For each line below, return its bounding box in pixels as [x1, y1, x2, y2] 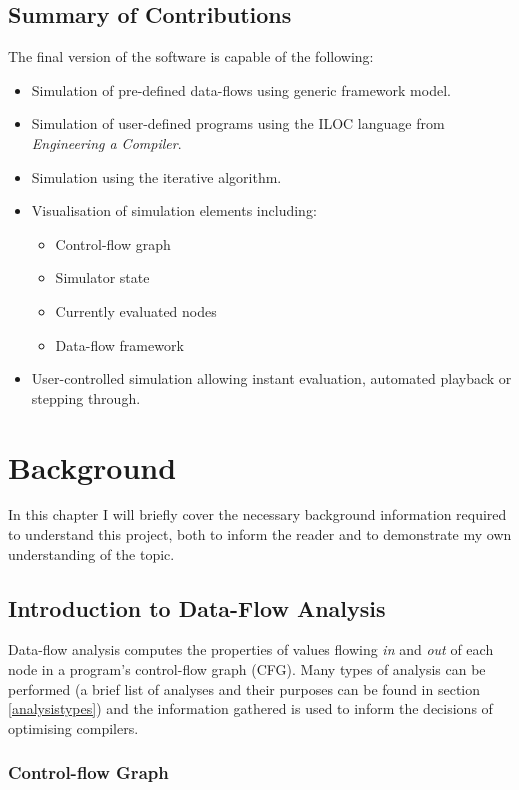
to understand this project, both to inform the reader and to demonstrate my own [8, 524, 512, 545]
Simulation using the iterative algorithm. [31, 166, 282, 187]
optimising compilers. [8, 717, 139, 738]
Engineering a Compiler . [31, 132, 182, 153]
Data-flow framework [55, 334, 184, 355]
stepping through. [31, 387, 141, 408]
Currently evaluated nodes [55, 300, 217, 321]
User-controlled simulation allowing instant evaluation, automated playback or [31, 368, 512, 389]
